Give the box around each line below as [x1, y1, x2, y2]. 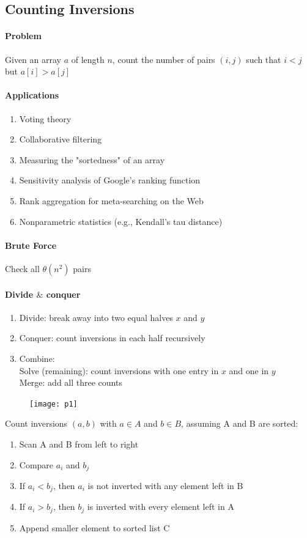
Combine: [19, 352, 55, 364]
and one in [229, 364, 269, 377]
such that [246, 53, 281, 65]
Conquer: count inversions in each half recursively [19, 331, 205, 344]
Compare [19, 458, 54, 471]
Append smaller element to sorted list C [19, 521, 170, 534]
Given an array [5, 53, 61, 65]
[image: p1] [29, 399, 78, 408]
